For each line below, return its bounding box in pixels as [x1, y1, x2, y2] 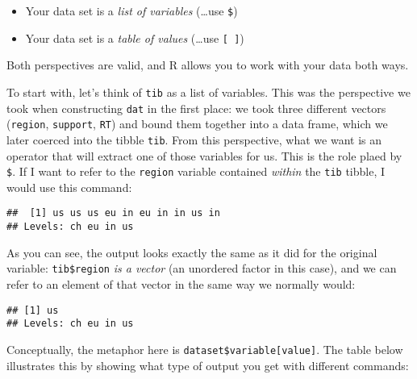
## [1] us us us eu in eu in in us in [6, 207, 220, 219]
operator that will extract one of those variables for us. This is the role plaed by [6, 147, 402, 164]
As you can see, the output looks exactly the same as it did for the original [6, 244, 377, 260]
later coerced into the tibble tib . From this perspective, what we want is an [6, 131, 382, 148]
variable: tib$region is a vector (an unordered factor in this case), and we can [6, 260, 397, 277]
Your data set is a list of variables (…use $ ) [25, 2, 238, 19]
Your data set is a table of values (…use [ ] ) [25, 29, 244, 46]
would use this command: [6, 178, 132, 195]
